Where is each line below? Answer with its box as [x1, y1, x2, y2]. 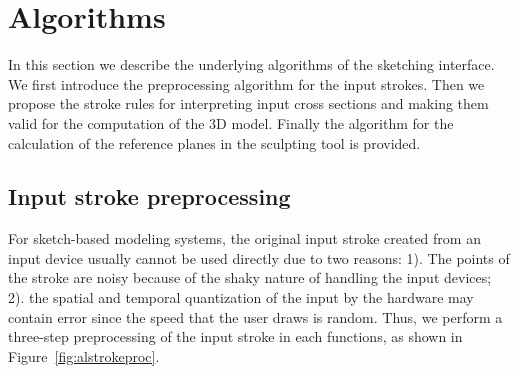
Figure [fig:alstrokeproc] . [8, 345, 160, 366]
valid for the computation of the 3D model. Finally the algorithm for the [8, 112, 454, 133]
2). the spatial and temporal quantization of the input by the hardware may [8, 287, 474, 308]
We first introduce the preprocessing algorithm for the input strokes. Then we [8, 73, 485, 94]
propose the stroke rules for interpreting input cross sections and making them [8, 93, 489, 114]
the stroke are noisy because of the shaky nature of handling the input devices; [8, 267, 492, 288]
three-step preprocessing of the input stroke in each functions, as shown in [8, 326, 463, 347]
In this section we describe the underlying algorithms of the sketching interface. [8, 54, 495, 75]
